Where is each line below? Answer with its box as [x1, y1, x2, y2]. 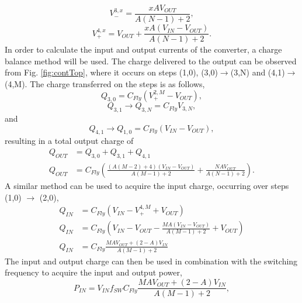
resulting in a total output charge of [5, 135, 134, 147]
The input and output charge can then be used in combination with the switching [5, 254, 298, 267]
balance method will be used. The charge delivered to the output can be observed [5, 54, 297, 67]
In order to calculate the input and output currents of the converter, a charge [5, 43, 282, 56]
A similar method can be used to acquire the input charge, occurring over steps [5, 179, 289, 191]
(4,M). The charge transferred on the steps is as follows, [5, 77, 205, 89]
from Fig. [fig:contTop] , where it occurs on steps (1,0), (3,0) [5, 66, 218, 78]
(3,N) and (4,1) [230, 66, 285, 78]
